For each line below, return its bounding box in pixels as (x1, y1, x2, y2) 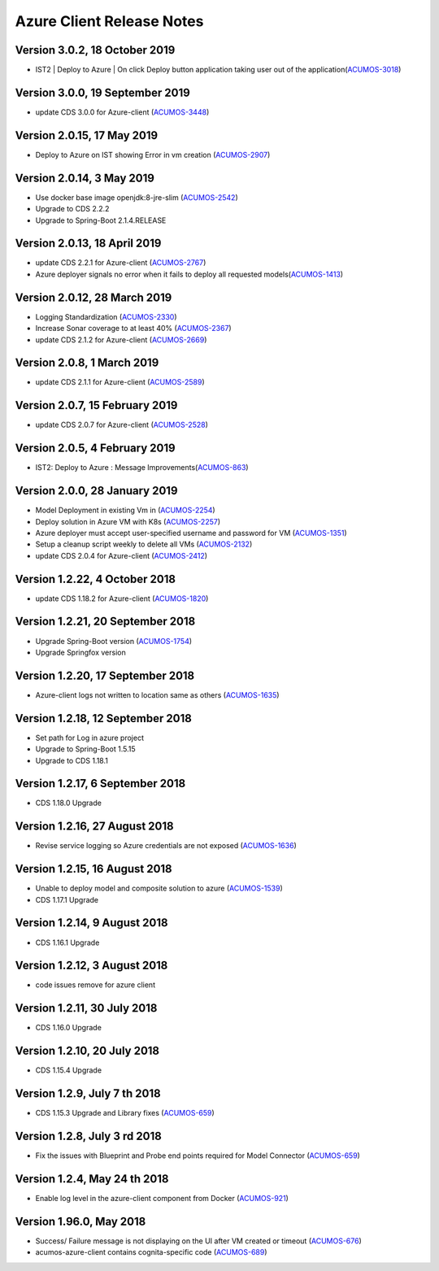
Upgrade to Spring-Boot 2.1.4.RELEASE (35, 215, 167, 225)
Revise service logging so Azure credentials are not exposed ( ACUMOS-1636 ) (35, 841, 297, 851)
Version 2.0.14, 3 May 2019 (15, 171, 154, 185)
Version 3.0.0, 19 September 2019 (15, 85, 190, 99)
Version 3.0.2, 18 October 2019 (15, 43, 176, 57)
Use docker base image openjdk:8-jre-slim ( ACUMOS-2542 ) (35, 192, 239, 202)
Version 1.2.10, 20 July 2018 (15, 1044, 160, 1058)
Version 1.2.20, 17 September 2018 (15, 668, 195, 682)
